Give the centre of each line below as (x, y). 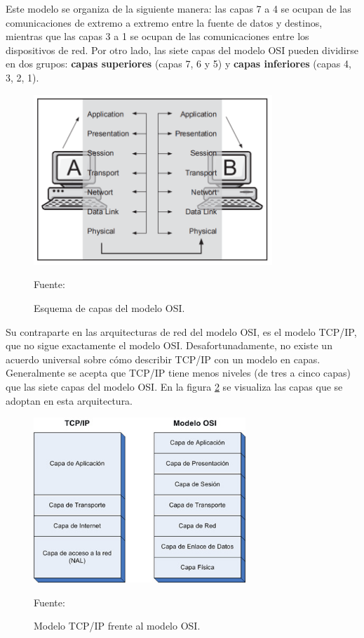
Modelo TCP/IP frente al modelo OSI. (117, 626)
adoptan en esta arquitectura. (69, 400)
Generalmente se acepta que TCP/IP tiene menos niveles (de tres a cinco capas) (178, 373)
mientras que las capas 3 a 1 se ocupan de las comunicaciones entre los (157, 36)
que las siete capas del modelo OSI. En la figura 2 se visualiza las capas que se (174, 386)
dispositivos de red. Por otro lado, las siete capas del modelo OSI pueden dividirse (182, 50)
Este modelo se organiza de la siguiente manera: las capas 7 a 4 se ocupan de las (178, 8)
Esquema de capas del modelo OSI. (109, 308)
